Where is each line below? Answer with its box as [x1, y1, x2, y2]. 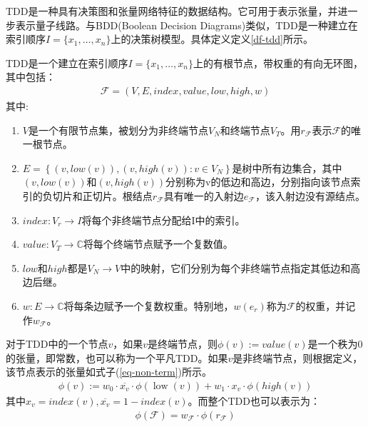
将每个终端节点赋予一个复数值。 [83, 236, 233, 251]
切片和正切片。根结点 [52, 188, 153, 203]
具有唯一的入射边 [163, 188, 244, 203]
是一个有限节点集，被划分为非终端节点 [28, 122, 208, 137]
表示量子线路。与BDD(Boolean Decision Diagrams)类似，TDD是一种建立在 [15, 17, 358, 32]
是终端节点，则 [148, 336, 218, 351]
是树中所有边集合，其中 [232, 160, 342, 175]
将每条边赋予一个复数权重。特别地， [63, 298, 234, 313]
